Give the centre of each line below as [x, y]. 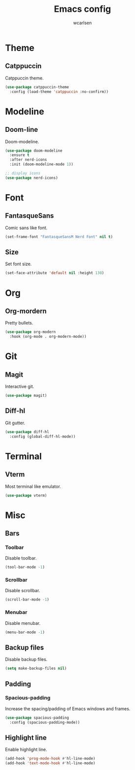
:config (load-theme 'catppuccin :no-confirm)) [59, 92]
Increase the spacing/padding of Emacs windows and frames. [68, 709]
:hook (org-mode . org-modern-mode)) [48, 337]
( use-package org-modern [30, 332]
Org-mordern [26, 311]
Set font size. [18, 264]
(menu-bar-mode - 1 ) [25, 632]
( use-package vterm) [26, 495]
